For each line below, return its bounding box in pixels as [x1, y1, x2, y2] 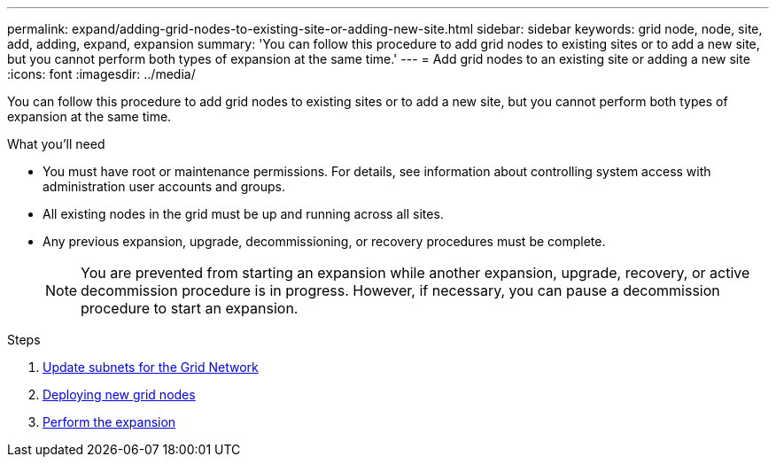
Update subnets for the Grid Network [43, 360, 259, 375]
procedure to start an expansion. [81, 299, 299, 317]
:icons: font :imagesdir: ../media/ [7, 66, 196, 81]
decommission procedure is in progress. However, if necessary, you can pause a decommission [81, 282, 720, 299]
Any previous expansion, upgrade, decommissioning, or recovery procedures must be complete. [43, 234, 606, 249]
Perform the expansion [43, 414, 176, 429]
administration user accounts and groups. [43, 179, 285, 194]
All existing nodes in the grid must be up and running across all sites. [43, 206, 444, 221]
